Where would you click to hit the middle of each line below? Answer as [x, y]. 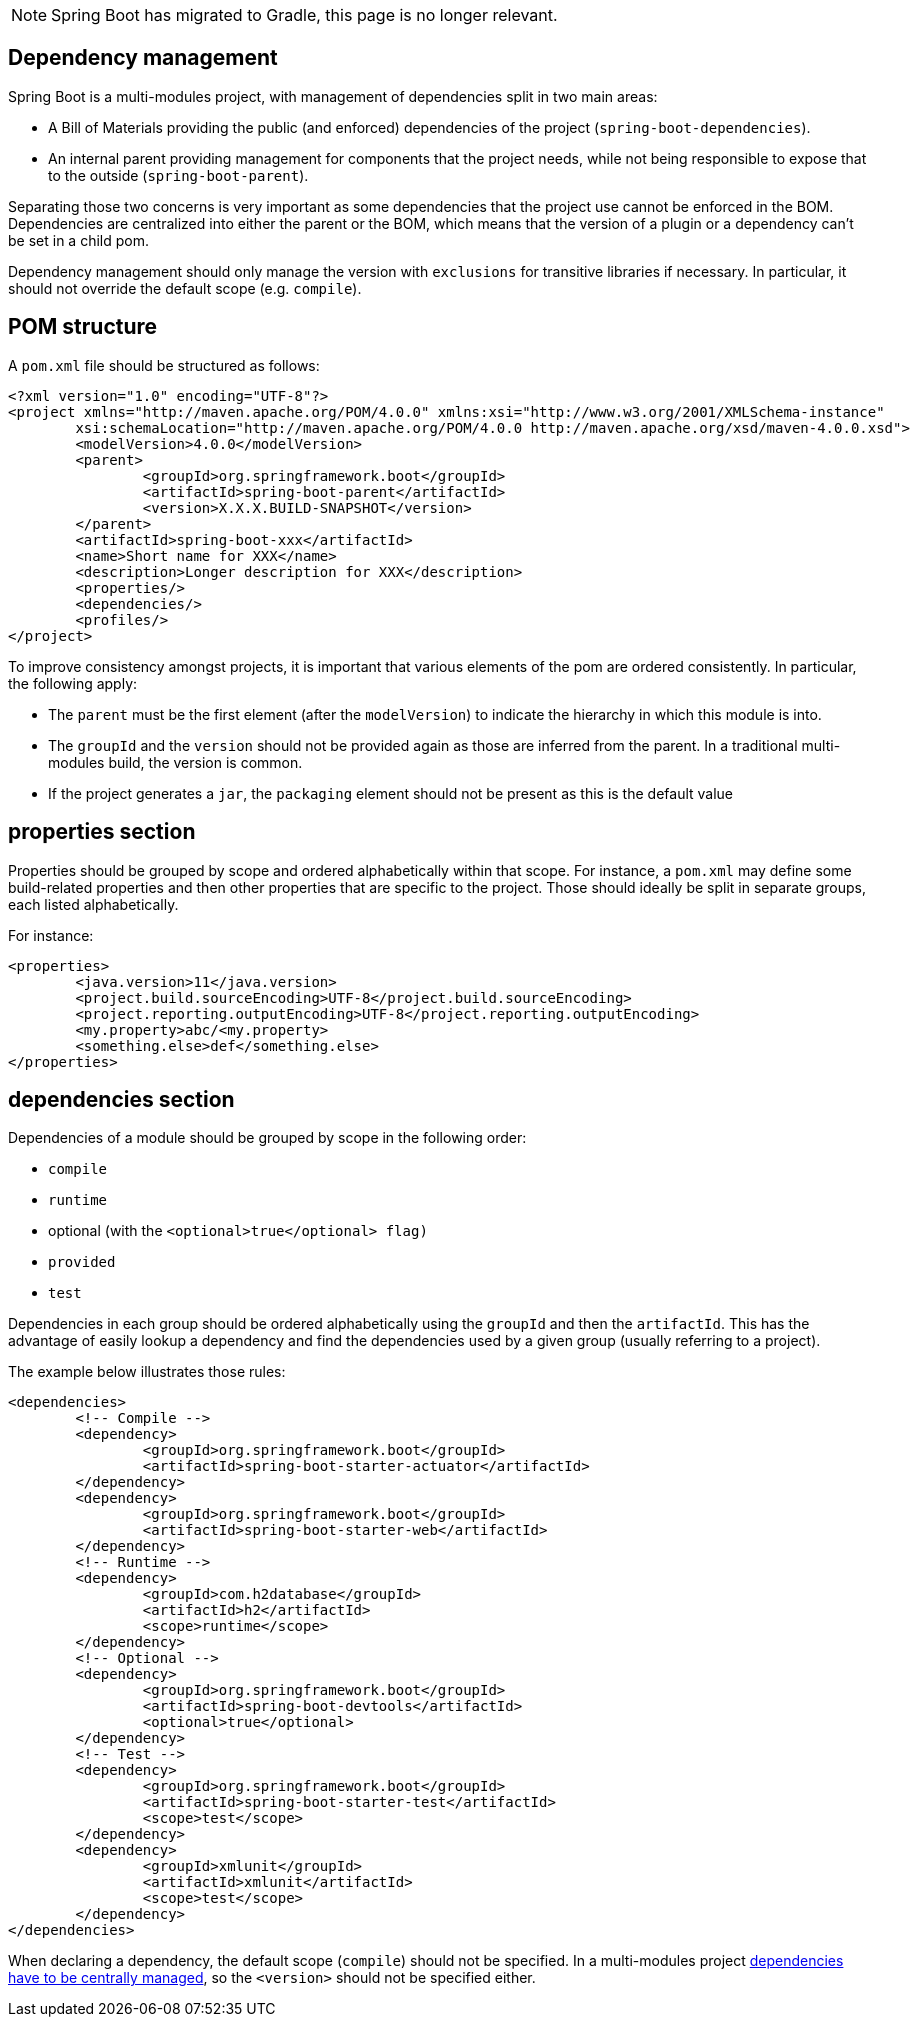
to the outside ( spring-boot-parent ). [178, 175]
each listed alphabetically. [93, 904]
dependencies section [121, 1099]
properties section [102, 832]
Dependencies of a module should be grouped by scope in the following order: [267, 1138]
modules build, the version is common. [175, 762]
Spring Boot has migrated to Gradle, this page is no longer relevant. [304, 15]
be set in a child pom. [78, 240]
